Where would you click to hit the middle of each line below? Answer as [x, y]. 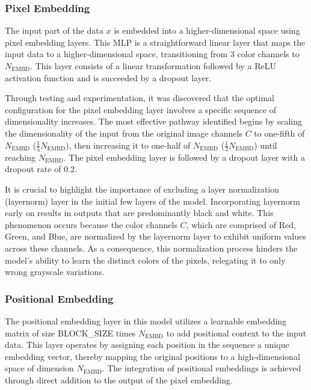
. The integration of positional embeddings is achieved [202, 368]
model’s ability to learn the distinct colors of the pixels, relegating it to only [145, 260]
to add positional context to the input [236, 333]
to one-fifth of [279, 133]
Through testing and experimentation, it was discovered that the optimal [140, 98]
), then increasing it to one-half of [128, 145]
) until [266, 145]
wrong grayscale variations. [55, 272]
